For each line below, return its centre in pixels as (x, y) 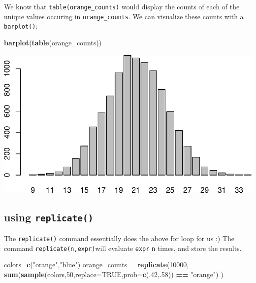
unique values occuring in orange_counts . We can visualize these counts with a (124, 16)
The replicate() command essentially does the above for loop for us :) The (119, 238)
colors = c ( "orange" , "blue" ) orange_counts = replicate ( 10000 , (96, 265)
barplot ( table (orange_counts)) (53, 42)
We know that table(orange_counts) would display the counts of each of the (122, 6)
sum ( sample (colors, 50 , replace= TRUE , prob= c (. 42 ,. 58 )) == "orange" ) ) (114, 274)
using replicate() (49, 217)
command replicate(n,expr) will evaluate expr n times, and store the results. (123, 248)
